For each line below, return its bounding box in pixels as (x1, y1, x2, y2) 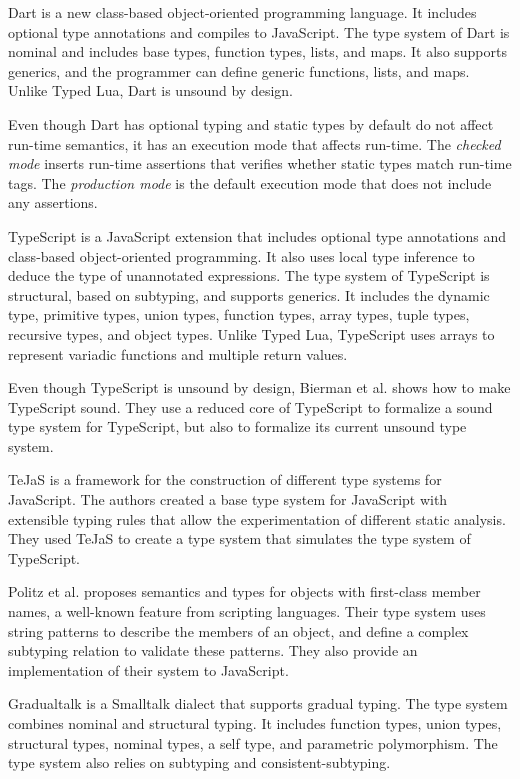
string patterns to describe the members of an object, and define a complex (8, 620, 469, 641)
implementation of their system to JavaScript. (8, 659, 289, 680)
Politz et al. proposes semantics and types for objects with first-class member (8, 581, 481, 602)
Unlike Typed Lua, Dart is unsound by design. (8, 80, 293, 101)
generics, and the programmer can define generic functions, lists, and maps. (8, 60, 470, 81)
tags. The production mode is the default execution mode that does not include (8, 172, 492, 193)
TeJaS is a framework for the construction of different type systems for (8, 469, 442, 490)
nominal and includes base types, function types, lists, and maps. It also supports (8, 41, 507, 62)
